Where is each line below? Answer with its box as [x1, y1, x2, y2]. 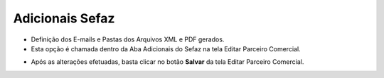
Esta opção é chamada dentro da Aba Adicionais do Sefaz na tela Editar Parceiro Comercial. [31, 44, 302, 53]
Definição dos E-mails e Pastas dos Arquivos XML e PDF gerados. [31, 35, 225, 44]
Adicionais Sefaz [13, 11, 115, 26]
